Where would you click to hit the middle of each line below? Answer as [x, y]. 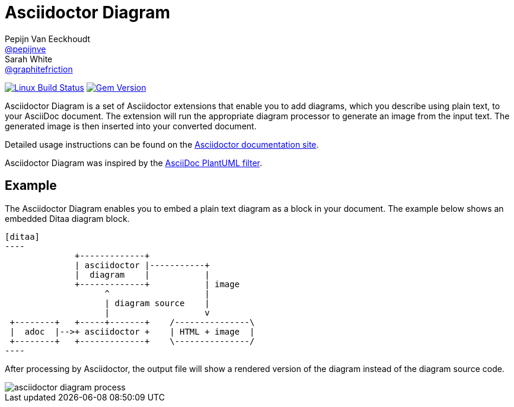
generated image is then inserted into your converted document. [131, 126]
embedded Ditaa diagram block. [67, 218]
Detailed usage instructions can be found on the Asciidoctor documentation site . [162, 144]
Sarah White [29, 59]
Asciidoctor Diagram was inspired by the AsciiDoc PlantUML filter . [133, 163]
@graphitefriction [39, 69]
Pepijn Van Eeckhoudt [48, 39]
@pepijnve [25, 49]
